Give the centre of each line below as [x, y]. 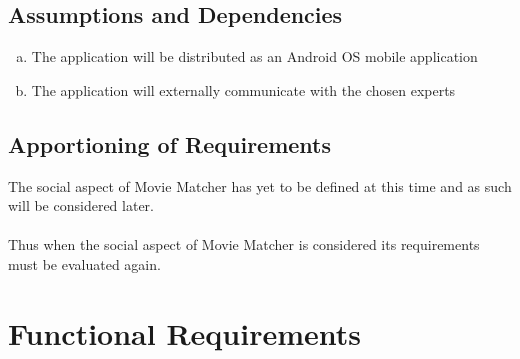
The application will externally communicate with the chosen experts [243, 89]
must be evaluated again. [84, 263]
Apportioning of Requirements [170, 143]
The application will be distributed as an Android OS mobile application [254, 56]
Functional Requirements [184, 332]
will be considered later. [81, 205]
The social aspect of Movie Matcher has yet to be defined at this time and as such [260, 185]
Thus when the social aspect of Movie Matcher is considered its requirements [244, 244]
